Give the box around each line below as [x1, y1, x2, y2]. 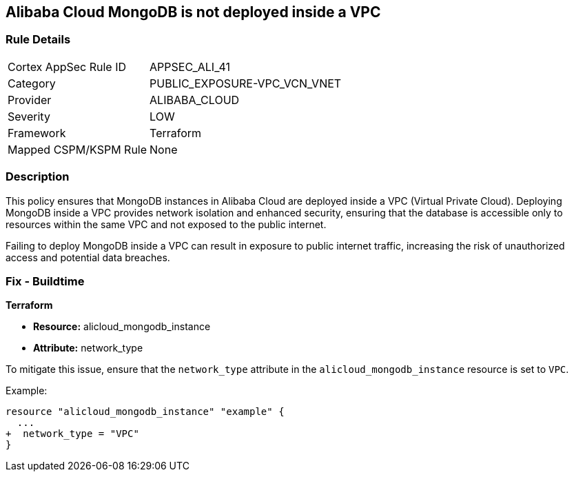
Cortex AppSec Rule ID [8, 59, 127, 74]
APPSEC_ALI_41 [150, 59, 231, 74]
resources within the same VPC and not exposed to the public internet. [6, 218, 327, 230]
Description [6, 170, 70, 184]
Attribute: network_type [33, 342, 143, 354]
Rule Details [6, 32, 71, 47]
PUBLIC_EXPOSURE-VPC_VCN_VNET [150, 76, 342, 90]
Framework [8, 125, 66, 140]
